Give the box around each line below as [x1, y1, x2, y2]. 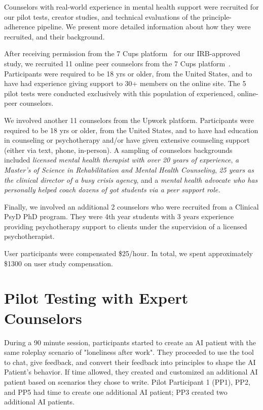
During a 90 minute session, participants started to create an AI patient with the [4, 337, 256, 347]
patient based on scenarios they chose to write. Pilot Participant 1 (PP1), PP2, [4, 376, 250, 387]
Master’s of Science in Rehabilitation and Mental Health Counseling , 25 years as [4, 164, 254, 175]
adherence [4, 21, 35, 32]
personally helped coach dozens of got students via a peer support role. [4, 184, 220, 195]
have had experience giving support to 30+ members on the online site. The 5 [4, 78, 246, 89]
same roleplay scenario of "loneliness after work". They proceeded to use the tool [4, 347, 254, 357]
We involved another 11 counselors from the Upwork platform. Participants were [4, 114, 254, 125]
